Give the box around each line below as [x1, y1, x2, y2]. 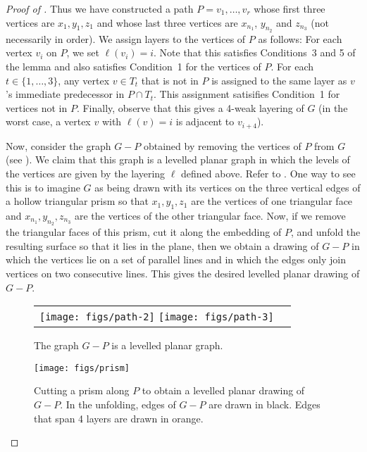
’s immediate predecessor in [6, 87, 125, 101]
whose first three [254, 1, 325, 15]
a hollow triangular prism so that [6, 194, 149, 208]
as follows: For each [258, 31, 342, 46]
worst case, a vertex [6, 114, 91, 129]
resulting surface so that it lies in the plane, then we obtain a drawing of [6, 238, 319, 253]
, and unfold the [290, 225, 361, 239]
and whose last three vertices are [97, 15, 238, 30]
